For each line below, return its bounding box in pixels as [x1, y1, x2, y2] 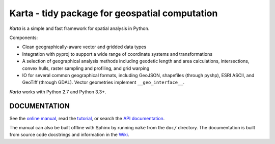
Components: [9, 34, 38, 41]
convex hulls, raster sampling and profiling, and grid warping [22, 65, 150, 71]
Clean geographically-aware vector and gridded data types [22, 44, 147, 50]
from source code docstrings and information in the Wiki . [9, 132, 129, 138]
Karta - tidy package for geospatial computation [9, 8, 218, 19]
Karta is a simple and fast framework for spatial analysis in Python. [9, 25, 150, 31]
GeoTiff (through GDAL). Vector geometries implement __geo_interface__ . [22, 79, 185, 86]
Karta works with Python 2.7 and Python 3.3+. [9, 89, 106, 95]
